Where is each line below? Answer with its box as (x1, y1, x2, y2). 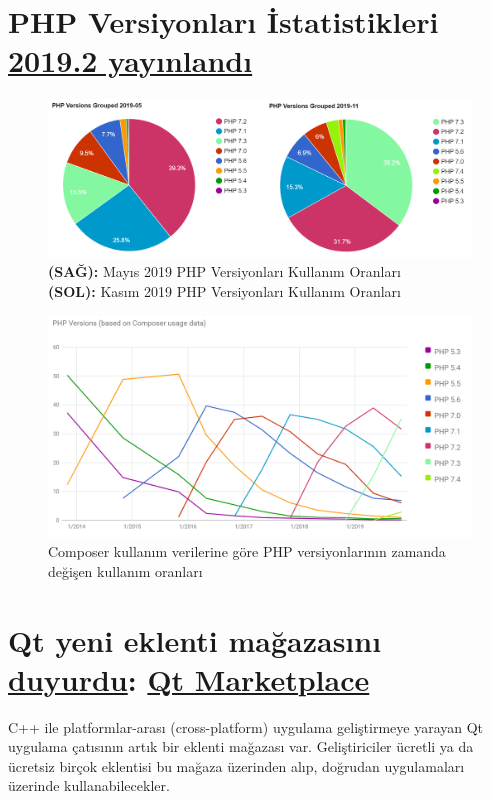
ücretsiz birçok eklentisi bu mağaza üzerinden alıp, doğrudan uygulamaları (8, 755, 465, 776)
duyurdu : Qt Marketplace (8, 658, 370, 699)
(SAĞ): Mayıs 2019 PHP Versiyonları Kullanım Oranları (48, 261, 401, 282)
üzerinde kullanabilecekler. (8, 775, 170, 796)
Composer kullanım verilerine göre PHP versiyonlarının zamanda (48, 541, 446, 562)
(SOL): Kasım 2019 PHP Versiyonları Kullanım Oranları (48, 281, 401, 302)
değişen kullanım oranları (48, 560, 203, 581)
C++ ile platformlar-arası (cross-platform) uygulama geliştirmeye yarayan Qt (8, 716, 484, 737)
